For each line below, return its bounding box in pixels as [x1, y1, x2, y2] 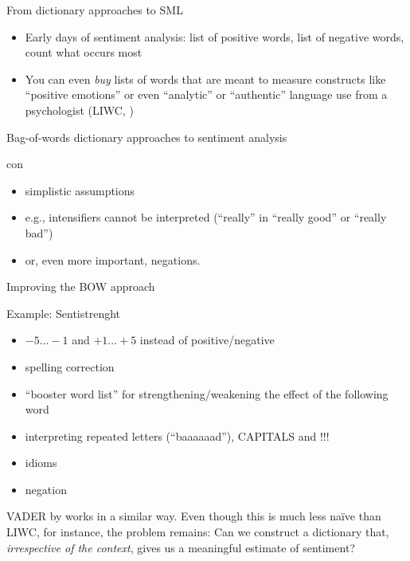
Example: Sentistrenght [6, 304, 121, 321]
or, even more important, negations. [25, 251, 201, 268]
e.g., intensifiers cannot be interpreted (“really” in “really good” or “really [25, 209, 387, 226]
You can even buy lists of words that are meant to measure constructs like [25, 70, 386, 87]
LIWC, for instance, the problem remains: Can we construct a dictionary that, [6, 524, 389, 540]
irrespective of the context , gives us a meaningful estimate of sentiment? [6, 539, 355, 555]
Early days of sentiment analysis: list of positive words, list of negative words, [25, 28, 404, 45]
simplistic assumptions [25, 182, 135, 198]
